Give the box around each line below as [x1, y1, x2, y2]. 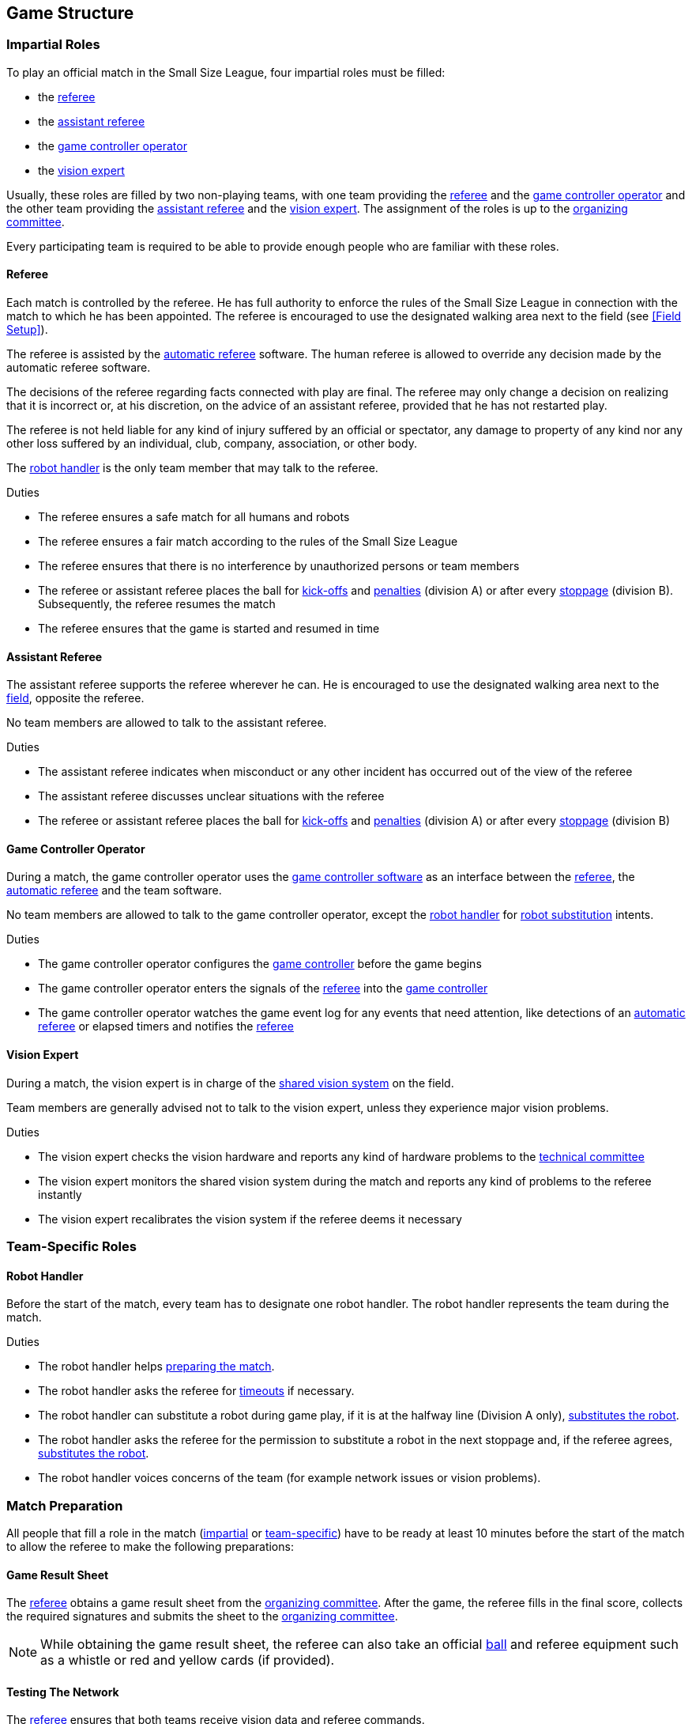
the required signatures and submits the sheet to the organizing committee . [6, 1609, 398, 1624]
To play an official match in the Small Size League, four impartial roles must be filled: [6, 65, 446, 79]
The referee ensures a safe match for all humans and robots [38, 510, 350, 524]
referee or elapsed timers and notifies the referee [38, 1019, 294, 1034]
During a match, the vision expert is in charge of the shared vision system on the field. [6, 1076, 454, 1090]
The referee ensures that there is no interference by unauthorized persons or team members [38, 559, 520, 573]
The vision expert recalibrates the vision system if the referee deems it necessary [38, 1212, 462, 1226]
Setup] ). [6, 323, 48, 337]
